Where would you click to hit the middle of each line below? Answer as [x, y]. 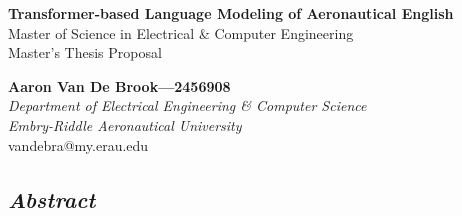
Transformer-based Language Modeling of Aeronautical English [231, 13]
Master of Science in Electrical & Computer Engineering [181, 32]
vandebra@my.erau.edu [78, 144]
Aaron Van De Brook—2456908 [119, 85]
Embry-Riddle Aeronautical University [125, 124]
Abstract [52, 198]
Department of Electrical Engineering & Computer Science [187, 105]
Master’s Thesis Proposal [85, 52]
